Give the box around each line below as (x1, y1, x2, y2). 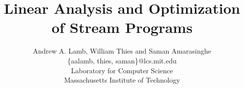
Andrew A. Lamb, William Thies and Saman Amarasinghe (33, 46, 211, 56)
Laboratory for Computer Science (71, 65, 173, 75)
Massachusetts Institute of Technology (64, 75, 180, 85)
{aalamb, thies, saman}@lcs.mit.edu (67, 55, 177, 65)
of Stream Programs (51, 17, 193, 37)
